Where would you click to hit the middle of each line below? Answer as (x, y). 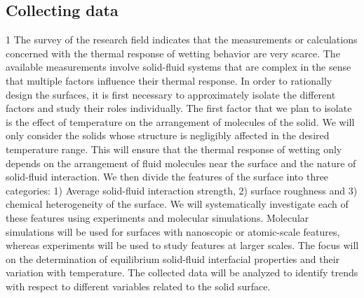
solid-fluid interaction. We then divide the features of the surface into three (167, 177)
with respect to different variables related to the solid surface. (138, 286)
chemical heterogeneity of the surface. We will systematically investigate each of (177, 204)
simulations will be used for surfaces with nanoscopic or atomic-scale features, (173, 231)
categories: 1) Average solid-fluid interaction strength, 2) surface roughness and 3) (182, 190)
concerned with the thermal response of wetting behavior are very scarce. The (173, 53)
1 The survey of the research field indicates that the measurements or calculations (182, 40)
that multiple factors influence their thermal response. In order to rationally (169, 80)
